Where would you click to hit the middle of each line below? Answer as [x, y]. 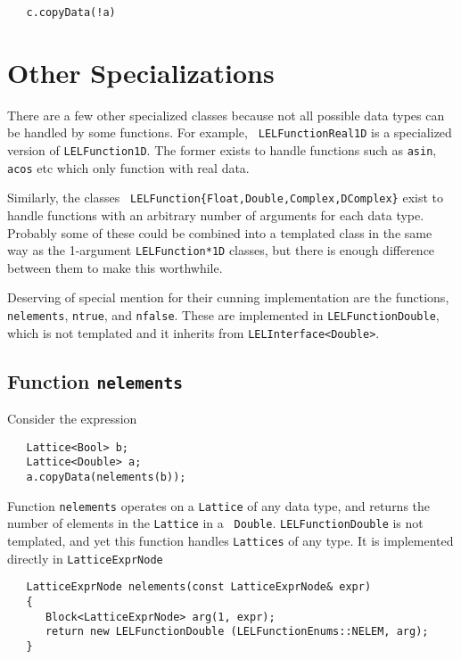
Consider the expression [72, 419]
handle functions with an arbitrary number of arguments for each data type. [216, 215]
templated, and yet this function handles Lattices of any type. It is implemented [230, 540]
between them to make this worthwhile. [115, 267]
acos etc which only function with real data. [128, 167]
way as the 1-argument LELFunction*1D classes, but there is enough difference [221, 250]
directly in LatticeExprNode [85, 558]
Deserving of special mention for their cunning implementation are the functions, [228, 297]
